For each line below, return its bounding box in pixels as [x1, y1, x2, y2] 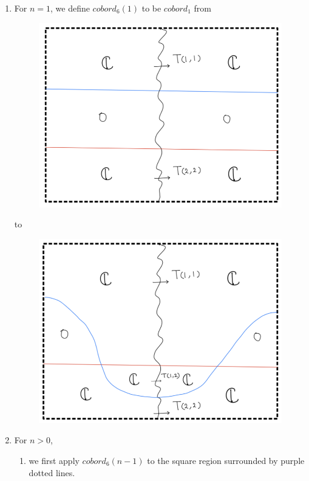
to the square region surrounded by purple [147, 454, 305, 466]
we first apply [29, 454, 80, 466]
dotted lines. [29, 466, 75, 479]
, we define [50, 2, 90, 14]
